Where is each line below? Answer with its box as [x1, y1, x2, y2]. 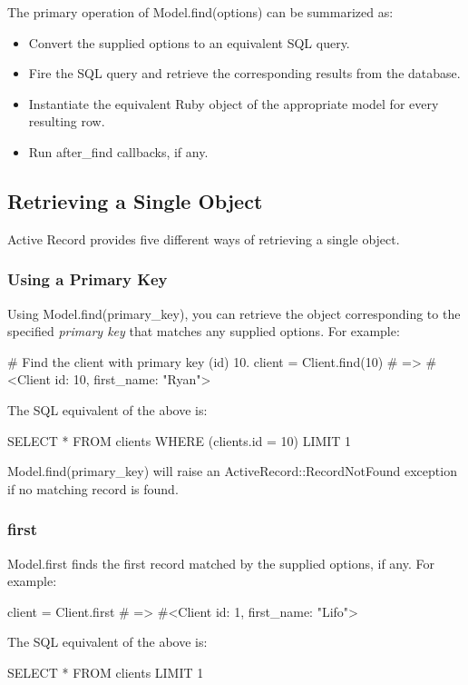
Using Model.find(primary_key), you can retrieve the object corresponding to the [7, 303, 461, 323]
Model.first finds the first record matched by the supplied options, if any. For [7, 553, 435, 572]
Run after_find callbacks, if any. [28, 142, 209, 161]
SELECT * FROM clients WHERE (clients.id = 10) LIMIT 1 [7, 431, 352, 450]
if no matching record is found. [7, 479, 179, 498]
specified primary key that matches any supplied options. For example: [7, 322, 400, 341]
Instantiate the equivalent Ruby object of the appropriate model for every [28, 94, 439, 113]
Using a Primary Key [7, 268, 168, 291]
